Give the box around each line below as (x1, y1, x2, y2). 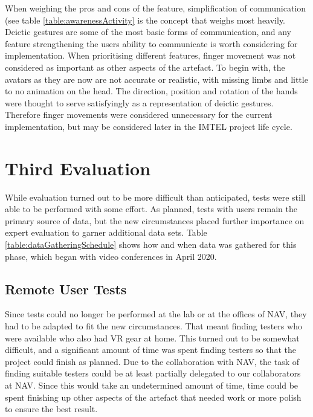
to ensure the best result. (5, 402, 98, 415)
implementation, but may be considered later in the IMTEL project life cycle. (5, 120, 292, 132)
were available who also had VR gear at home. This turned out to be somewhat (5, 331, 300, 344)
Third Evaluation (5, 155, 151, 180)
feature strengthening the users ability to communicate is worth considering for (5, 37, 298, 50)
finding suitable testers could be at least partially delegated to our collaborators (5, 367, 301, 380)
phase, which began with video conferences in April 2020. (5, 250, 217, 262)
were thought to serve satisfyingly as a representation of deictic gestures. (5, 96, 274, 109)
